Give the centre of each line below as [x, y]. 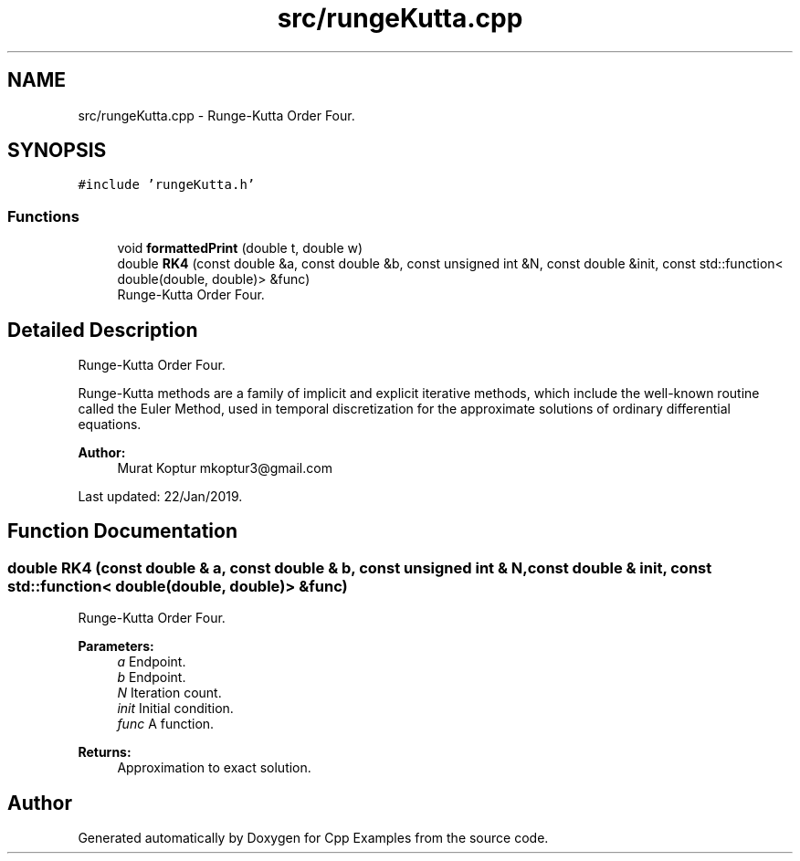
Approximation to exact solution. [214, 768]
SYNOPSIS [57, 151]
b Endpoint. [152, 677]
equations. [110, 425]
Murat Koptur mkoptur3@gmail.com [225, 468]
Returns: [105, 752]
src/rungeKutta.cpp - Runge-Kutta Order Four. [216, 115]
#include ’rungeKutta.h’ [167, 185]
